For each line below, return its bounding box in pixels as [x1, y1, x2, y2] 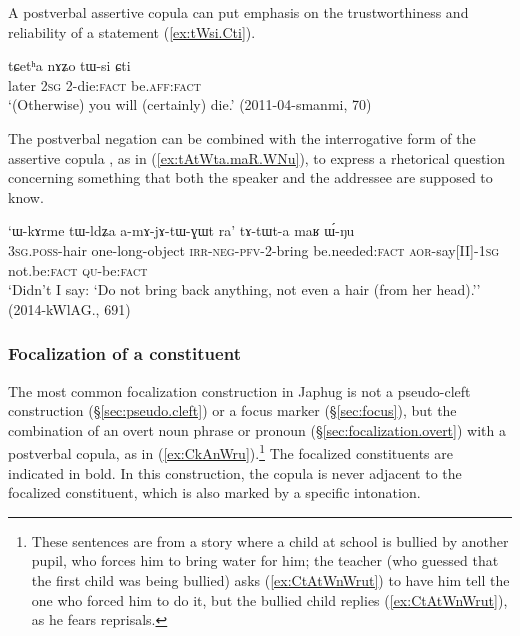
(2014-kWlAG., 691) [8, 298, 131, 319]
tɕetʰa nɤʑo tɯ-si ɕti [8, 55, 131, 76]
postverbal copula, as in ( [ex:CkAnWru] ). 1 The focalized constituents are [8, 440, 453, 463]
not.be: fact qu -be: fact [8, 259, 148, 280]
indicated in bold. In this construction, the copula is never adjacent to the [8, 462, 462, 483]
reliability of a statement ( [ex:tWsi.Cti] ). [8, 21, 256, 42]
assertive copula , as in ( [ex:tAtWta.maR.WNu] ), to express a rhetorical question [8, 147, 506, 168]
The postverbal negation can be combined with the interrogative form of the [8, 127, 476, 148]
